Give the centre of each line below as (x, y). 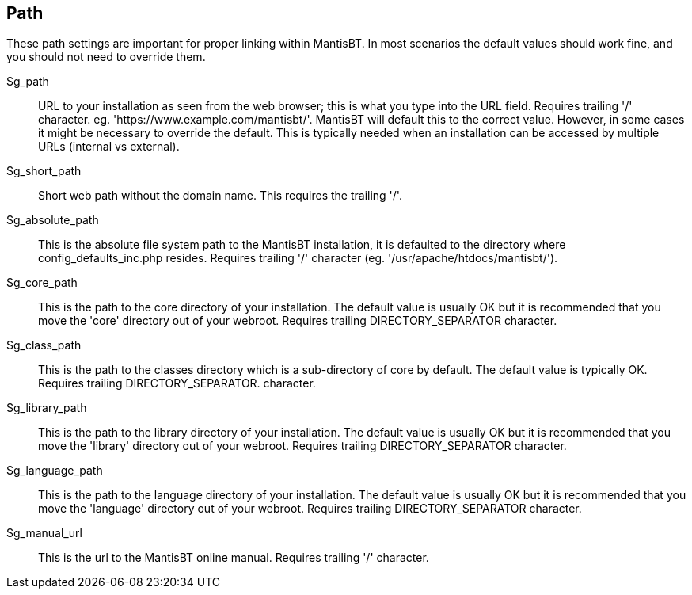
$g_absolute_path (53, 220)
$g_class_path (44, 345)
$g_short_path (44, 171)
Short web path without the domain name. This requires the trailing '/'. (220, 196)
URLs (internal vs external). (109, 147)
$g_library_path (47, 408)
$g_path (28, 82)
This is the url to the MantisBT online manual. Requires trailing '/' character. (234, 558)
